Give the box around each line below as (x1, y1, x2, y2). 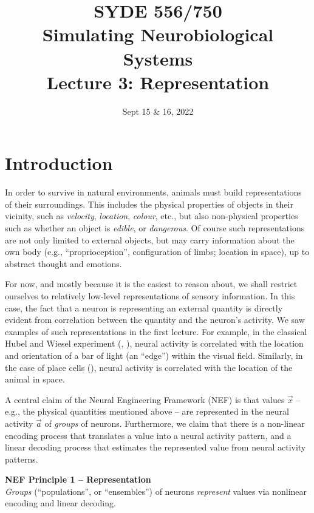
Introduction (5, 151, 113, 175)
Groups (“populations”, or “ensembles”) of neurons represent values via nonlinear (5, 484, 307, 497)
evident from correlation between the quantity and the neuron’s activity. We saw (5, 313, 305, 326)
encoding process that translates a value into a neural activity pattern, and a (5, 429, 292, 441)
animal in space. (5, 373, 65, 386)
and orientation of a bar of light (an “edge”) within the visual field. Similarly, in (5, 348, 303, 361)
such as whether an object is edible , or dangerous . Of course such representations (5, 222, 305, 234)
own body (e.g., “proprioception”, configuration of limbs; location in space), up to (5, 245, 310, 258)
